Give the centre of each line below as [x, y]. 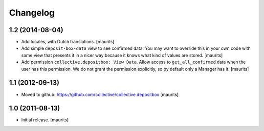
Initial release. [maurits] [45, 120]
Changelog [32, 13]
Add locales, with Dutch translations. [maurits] [68, 42]
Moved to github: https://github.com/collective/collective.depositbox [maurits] [100, 94]
